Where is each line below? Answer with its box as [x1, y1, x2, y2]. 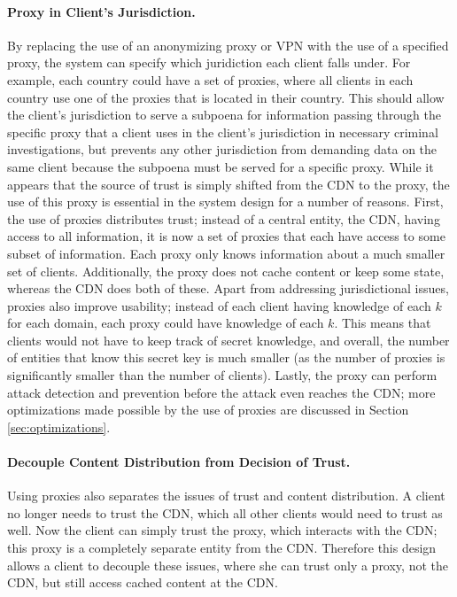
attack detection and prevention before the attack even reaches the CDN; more [7, 383, 436, 401]
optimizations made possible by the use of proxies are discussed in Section [7, 400, 409, 419]
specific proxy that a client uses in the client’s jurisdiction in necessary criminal [7, 122, 438, 141]
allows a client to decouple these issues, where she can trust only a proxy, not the [7, 555, 448, 574]
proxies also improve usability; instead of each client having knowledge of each [7, 296, 431, 314]
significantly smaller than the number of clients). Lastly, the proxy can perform [7, 366, 438, 384]
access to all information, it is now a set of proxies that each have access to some [7, 227, 445, 245]
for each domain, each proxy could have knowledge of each [7, 314, 324, 332]
